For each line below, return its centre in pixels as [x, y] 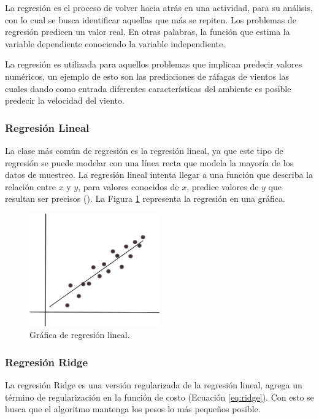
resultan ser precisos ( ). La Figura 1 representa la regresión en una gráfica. [145, 198]
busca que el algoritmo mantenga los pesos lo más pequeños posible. [133, 409]
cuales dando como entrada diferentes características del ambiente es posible [148, 88]
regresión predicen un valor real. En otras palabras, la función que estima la [148, 32]
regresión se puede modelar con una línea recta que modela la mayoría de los [149, 162]
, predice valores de [223, 186]
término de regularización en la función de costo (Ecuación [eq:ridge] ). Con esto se [159, 397]
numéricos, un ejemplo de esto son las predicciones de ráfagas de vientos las [147, 76]
